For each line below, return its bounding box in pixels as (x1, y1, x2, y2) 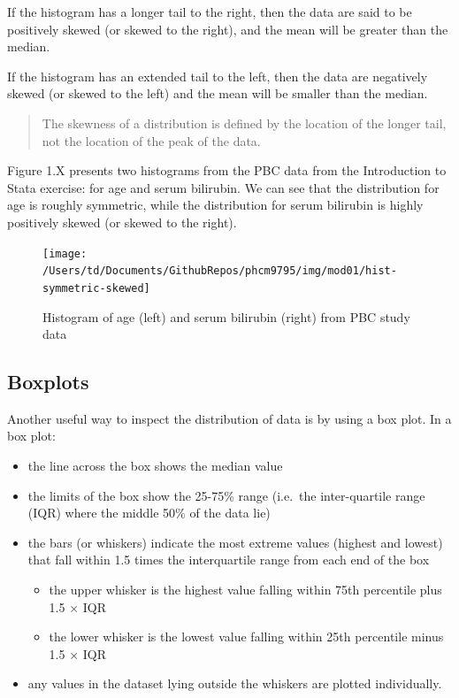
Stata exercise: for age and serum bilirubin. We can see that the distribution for (7, 178, 440, 196)
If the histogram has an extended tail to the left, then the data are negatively (7, 66, 428, 85)
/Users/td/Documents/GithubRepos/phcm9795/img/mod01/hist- (42, 265, 397, 278)
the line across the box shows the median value (27, 456, 283, 475)
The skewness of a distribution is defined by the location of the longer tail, (42, 113, 447, 132)
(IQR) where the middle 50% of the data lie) (27, 503, 271, 522)
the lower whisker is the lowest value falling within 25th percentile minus (49, 627, 444, 646)
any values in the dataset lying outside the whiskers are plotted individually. (27, 674, 442, 693)
